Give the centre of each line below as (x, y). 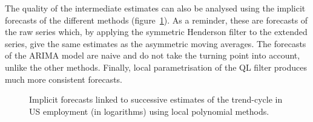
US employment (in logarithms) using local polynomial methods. (149, 111)
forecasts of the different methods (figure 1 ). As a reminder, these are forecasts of (156, 20)
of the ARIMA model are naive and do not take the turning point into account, (153, 55)
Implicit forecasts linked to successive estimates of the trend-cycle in (156, 99)
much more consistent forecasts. (64, 79)
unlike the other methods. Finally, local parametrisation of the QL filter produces (156, 67)
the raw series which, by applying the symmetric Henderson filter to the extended (156, 32)
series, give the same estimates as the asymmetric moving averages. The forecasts (156, 43)
